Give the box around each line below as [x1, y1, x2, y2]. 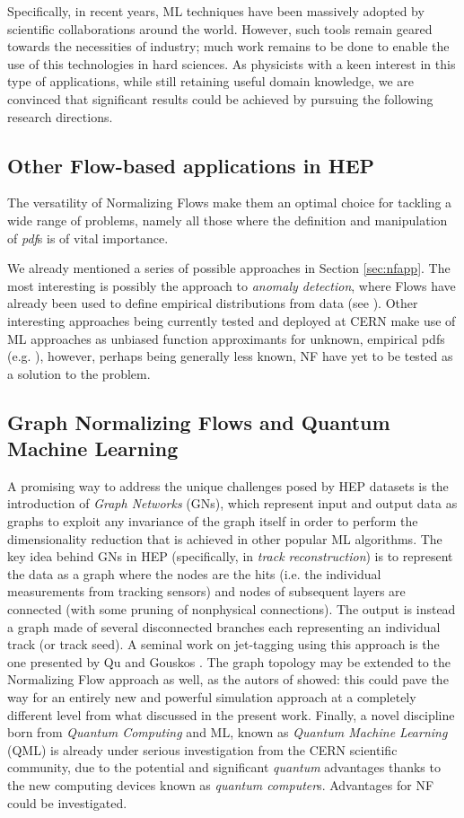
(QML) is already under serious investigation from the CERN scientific [7, 740, 398, 759]
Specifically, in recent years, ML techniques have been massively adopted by [7, 2, 425, 20]
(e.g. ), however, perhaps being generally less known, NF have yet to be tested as [7, 347, 453, 365]
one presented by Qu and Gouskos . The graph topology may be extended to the [7, 652, 451, 671]
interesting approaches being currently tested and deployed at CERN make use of [7, 311, 456, 330]
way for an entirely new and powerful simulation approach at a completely [7, 688, 416, 707]
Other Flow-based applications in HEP [7, 151, 375, 179]
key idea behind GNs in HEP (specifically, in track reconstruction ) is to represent [7, 547, 453, 566]
